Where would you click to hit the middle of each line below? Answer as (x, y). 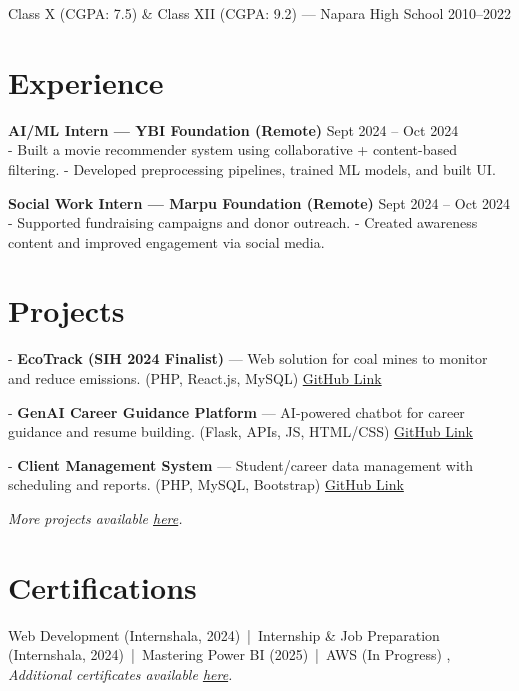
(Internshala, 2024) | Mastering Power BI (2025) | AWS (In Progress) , (229, 654)
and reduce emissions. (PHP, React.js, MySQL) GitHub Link (195, 378)
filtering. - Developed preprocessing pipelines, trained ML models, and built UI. (252, 168)
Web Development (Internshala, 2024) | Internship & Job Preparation (224, 634)
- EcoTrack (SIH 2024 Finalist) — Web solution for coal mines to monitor (248, 358)
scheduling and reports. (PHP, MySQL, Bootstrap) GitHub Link (206, 484)
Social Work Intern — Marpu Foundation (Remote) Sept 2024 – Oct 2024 (259, 202)
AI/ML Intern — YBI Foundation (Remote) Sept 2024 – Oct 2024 (233, 129)
